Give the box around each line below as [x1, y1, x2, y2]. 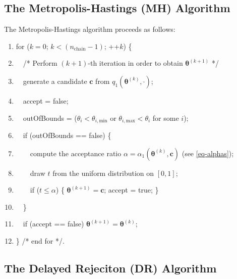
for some [152, 112, 179, 123]
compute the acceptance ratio [30, 148, 122, 158]
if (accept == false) [23, 218, 84, 229]
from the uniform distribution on [52, 167, 154, 178]
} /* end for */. [16, 236, 65, 246]
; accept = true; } [104, 184, 159, 195]
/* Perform [23, 58, 57, 68]
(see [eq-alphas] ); [182, 148, 234, 158]
